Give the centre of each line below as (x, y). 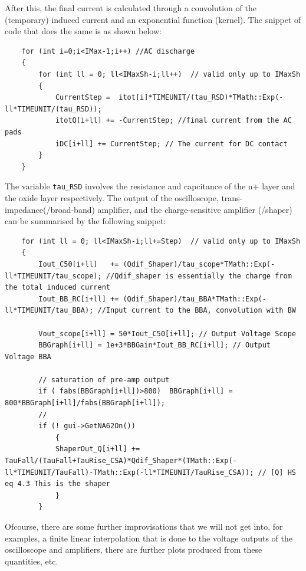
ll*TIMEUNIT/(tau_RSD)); (53, 109)
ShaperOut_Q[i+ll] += (98, 449)
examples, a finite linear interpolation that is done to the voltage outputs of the (149, 538)
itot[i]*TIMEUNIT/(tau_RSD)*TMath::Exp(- (201, 98)
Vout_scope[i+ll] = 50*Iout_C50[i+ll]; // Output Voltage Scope (167, 334)
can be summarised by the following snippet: (85, 221)
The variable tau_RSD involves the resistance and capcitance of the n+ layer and (150, 186)
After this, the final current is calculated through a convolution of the (131, 8)
